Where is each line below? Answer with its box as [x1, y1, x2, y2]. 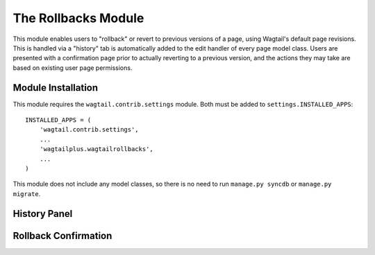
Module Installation [12, 82, 99, 94]
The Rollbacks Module [12, 10, 144, 26]
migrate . [12, 189, 41, 197]
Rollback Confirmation [12, 229, 112, 242]
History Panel [12, 208, 73, 220]
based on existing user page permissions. [12, 63, 133, 72]
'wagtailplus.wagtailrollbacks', [39, 146, 154, 153]
